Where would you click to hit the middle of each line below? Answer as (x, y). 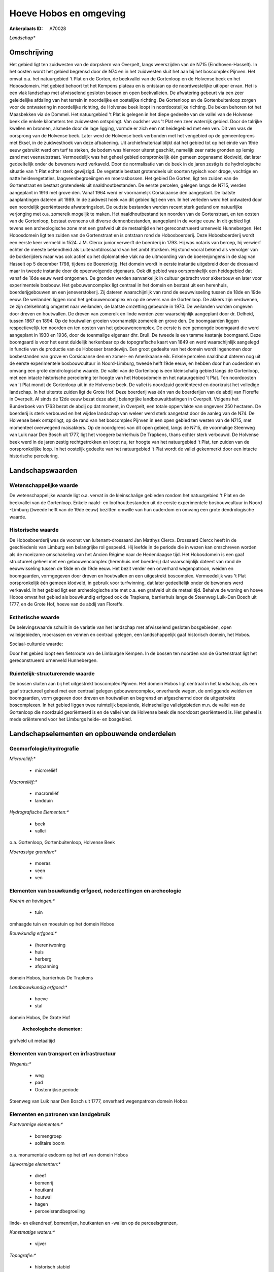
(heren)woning (50, 945)
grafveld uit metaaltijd (32, 1040)
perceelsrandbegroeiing (60, 1211)
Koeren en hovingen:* (32, 901)
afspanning (46, 966)
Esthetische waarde (35, 617)
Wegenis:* (20, 1064)
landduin (44, 800)
